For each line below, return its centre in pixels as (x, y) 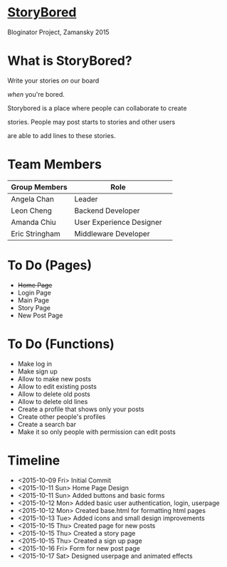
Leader (86, 198)
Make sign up (38, 371)
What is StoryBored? (70, 61)
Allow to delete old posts (54, 394)
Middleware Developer (112, 233)
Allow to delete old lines (53, 401)
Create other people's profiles (62, 416)
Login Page (34, 292)
